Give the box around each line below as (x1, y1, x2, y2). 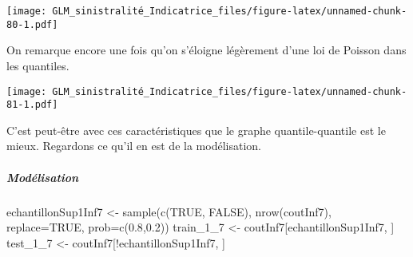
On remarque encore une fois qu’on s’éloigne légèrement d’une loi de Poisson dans (6, 42, 407, 58)
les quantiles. (6, 57, 69, 73)
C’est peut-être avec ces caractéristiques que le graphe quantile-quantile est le (6, 121, 386, 138)
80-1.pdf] (6, 18, 58, 30)
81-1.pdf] (6, 99, 58, 111)
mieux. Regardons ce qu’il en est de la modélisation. (6, 137, 261, 154)
